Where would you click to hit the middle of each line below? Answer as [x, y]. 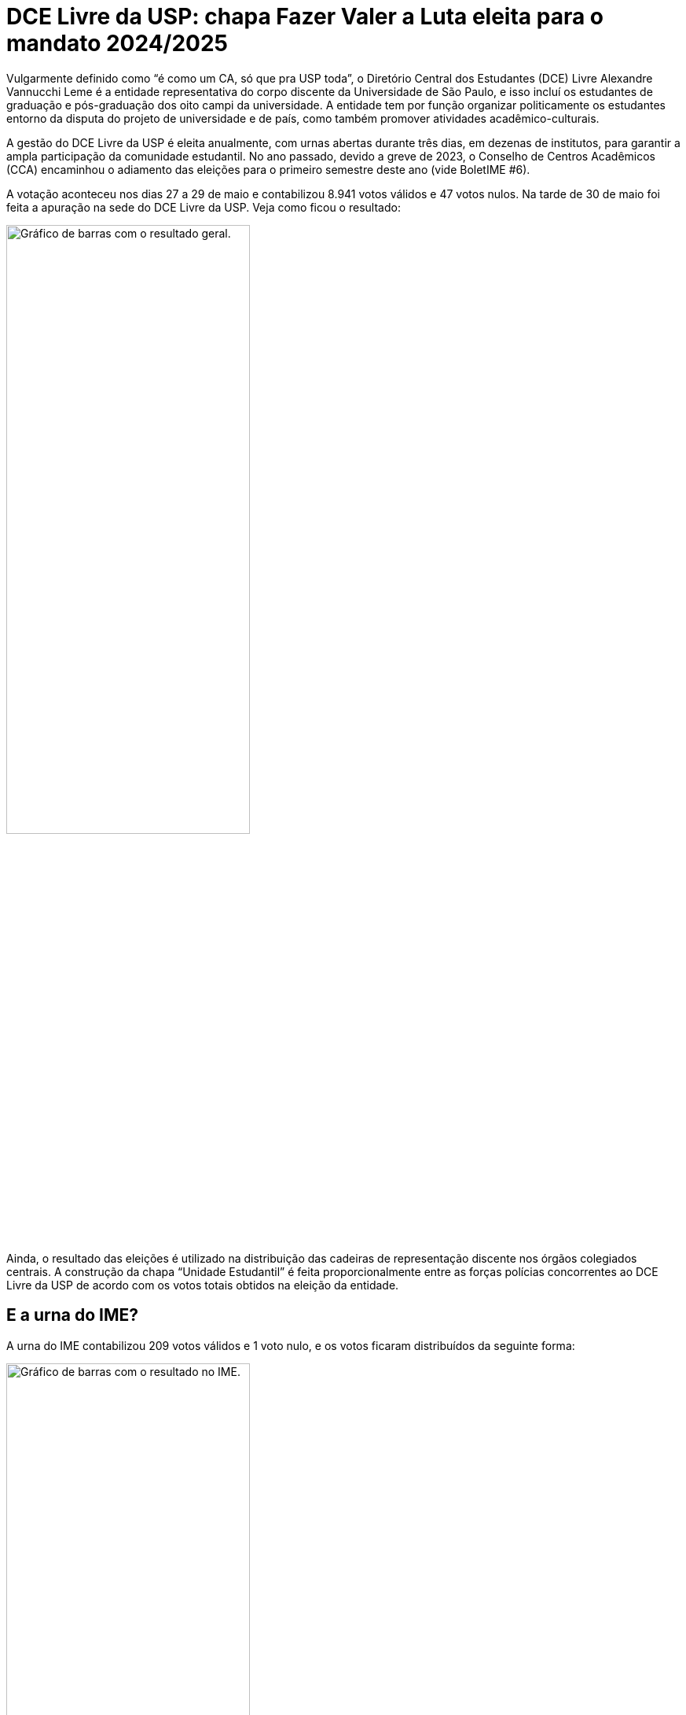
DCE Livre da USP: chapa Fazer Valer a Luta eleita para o [305, 17]
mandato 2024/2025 [117, 43]
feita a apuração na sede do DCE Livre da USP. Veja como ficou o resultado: [204, 207]
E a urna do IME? [72, 1315]
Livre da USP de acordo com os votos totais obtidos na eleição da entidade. [203, 1285]
